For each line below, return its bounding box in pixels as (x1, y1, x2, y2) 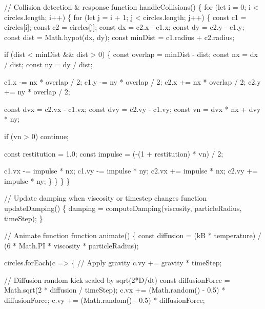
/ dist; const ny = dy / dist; (4, 59, 93, 69)
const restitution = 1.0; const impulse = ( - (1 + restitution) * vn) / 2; (4, 148, 223, 159)
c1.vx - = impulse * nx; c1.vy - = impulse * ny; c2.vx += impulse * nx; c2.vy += (4, 165, 258, 176)
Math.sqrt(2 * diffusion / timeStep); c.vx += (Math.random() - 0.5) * (4, 284, 226, 295)
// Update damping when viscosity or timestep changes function (4, 192, 207, 203)
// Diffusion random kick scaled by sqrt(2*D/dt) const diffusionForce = (4, 274, 230, 285)
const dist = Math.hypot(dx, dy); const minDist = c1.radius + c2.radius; (4, 31, 235, 42)
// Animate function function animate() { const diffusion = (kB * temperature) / (4, 230, 261, 241)
